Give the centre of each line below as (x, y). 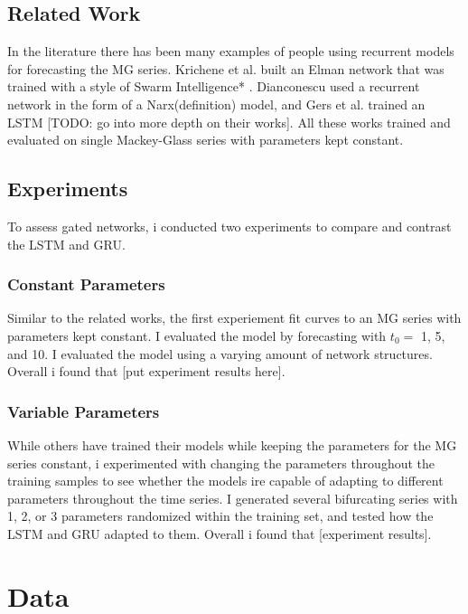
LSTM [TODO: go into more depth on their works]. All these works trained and (229, 122)
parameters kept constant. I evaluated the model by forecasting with (197, 335)
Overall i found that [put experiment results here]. (146, 371)
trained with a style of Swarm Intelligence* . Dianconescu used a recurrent (214, 86)
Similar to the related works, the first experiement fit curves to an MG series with (234, 318)
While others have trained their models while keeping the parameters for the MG (232, 444)
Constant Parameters (86, 284)
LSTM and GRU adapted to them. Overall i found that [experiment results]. (220, 533)
